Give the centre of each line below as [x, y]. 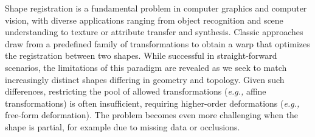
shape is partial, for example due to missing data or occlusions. [123, 126]
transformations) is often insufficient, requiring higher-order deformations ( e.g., [152, 103]
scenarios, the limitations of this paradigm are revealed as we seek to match [146, 67]
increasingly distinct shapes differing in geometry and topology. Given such [145, 79]
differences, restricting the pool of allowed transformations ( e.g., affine [136, 91]
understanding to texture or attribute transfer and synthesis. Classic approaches [154, 32]
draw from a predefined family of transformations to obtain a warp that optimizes [157, 43]
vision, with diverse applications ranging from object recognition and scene [144, 20]
